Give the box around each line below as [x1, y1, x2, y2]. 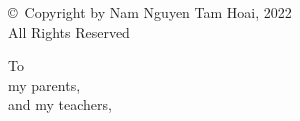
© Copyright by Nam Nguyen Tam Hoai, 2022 [8, 2, 292, 22]
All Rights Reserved [8, 21, 130, 42]
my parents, [8, 74, 81, 95]
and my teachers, [8, 94, 112, 115]
